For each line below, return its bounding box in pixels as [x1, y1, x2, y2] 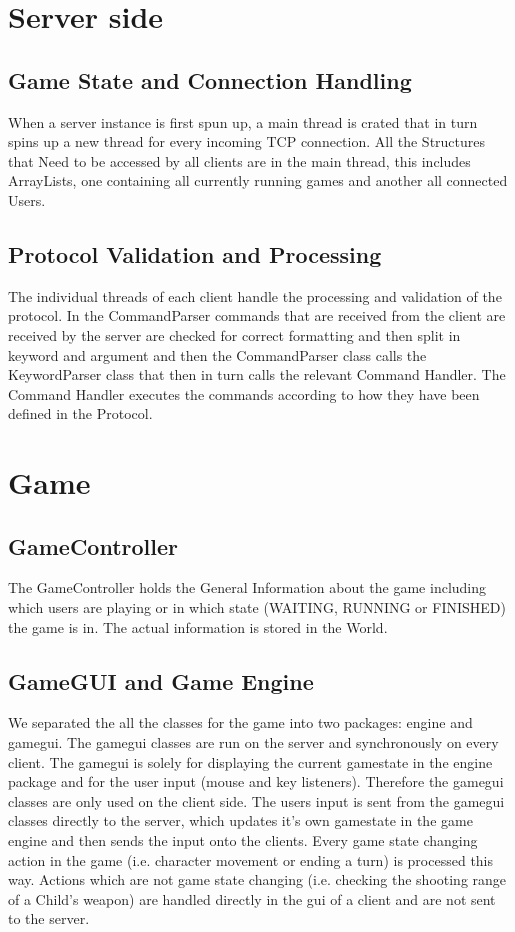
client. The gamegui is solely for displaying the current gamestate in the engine [8, 751, 493, 772]
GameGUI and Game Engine [8, 665, 314, 696]
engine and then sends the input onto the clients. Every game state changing [8, 830, 478, 851]
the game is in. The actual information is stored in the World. [8, 616, 388, 637]
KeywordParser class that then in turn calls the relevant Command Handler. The [8, 364, 506, 385]
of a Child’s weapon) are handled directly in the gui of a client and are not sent [8, 888, 496, 909]
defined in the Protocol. [8, 403, 153, 424]
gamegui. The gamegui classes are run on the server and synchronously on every [8, 732, 499, 753]
